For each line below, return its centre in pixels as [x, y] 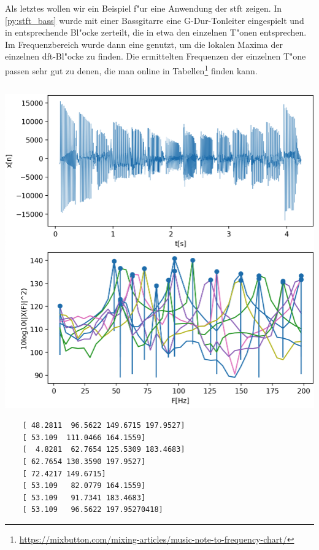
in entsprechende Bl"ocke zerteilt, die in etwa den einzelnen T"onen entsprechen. [156, 32]
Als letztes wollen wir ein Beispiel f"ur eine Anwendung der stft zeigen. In [144, 8]
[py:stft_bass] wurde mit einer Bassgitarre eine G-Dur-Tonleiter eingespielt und [155, 20]
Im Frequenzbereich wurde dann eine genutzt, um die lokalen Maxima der [144, 44]
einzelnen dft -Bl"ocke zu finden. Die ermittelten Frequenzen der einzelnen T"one [156, 56]
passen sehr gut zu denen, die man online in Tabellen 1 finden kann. [131, 69]
